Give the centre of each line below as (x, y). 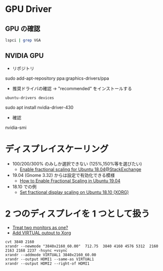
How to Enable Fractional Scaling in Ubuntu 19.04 (70, 181)
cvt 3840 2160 (20, 242)
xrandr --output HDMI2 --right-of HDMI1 (48, 264)
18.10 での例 (25, 186)
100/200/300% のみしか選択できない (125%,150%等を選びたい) (77, 163)
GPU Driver (28, 9)
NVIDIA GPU (25, 56)
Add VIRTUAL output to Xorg (42, 233)
